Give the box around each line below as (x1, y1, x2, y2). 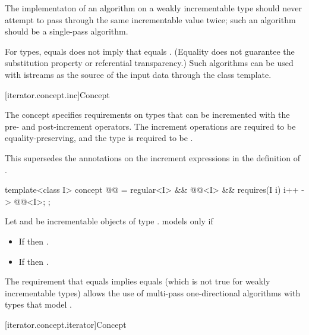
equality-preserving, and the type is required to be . (5, 132, 193, 144)
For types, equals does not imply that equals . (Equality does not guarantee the (5, 45, 295, 57)
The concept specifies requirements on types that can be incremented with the (5, 108, 290, 121)
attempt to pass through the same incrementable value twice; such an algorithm (5, 13, 296, 26)
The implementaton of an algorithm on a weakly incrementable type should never (5, 2, 302, 14)
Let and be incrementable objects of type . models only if (5, 215, 213, 227)
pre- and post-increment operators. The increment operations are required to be (5, 120, 296, 132)
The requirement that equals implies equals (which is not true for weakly (5, 275, 270, 287)
